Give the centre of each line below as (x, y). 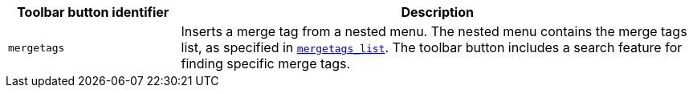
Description (437, 12)
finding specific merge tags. (266, 63)
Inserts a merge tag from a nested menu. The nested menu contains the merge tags (434, 31)
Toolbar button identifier (93, 12)
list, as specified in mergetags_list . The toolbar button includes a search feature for (432, 47)
